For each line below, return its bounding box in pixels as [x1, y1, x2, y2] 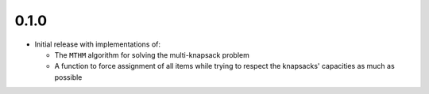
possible [54, 72, 83, 82]
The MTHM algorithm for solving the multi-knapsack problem [54, 50, 249, 59]
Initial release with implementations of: [34, 39, 161, 49]
